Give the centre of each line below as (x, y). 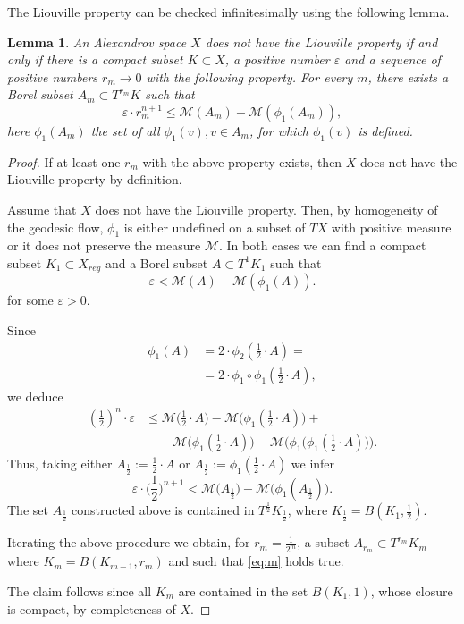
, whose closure (412, 590)
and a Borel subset (156, 262)
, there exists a (408, 76)
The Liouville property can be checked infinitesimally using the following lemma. (228, 12)
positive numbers (53, 76)
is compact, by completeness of (92, 608)
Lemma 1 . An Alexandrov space (97, 42)
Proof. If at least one (64, 161)
